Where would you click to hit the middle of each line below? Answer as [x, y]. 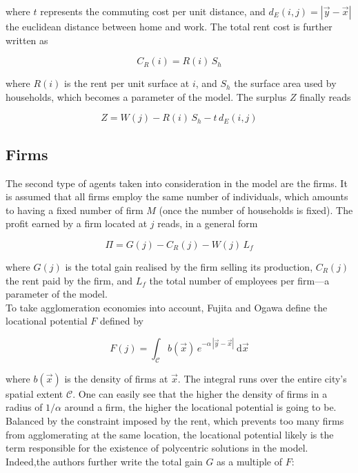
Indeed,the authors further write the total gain [104, 461]
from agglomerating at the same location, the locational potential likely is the [170, 434]
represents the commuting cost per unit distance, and [153, 11]
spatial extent [34, 393]
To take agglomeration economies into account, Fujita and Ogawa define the [167, 307]
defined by [122, 321]
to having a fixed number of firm [74, 210]
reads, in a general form [208, 223]
